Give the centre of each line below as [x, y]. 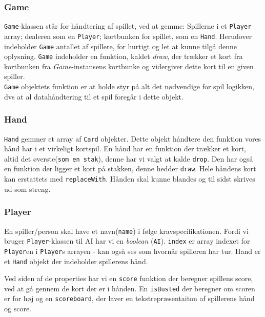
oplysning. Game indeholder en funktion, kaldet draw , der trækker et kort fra [124, 56]
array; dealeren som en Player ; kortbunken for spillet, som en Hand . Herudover [128, 36]
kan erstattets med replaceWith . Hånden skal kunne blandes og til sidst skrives [130, 179]
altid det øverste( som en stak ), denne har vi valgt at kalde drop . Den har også [129, 158]
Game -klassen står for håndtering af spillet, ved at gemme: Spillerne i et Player [128, 26]
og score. [18, 309]
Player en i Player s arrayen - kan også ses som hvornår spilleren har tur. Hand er [132, 251]
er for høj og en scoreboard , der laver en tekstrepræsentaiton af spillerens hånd [129, 298]
